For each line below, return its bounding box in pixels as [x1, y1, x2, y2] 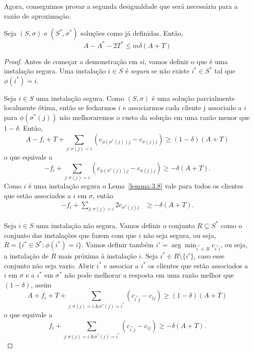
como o [220, 220, 242, 230]
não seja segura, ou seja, [143, 230, 216, 240]
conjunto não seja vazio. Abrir [4, 260, 95, 270]
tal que [214, 66, 235, 76]
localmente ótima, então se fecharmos [4, 102, 116, 113]
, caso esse [194, 250, 225, 260]
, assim [30, 279, 51, 289]
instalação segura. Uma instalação [4, 66, 106, 76]
